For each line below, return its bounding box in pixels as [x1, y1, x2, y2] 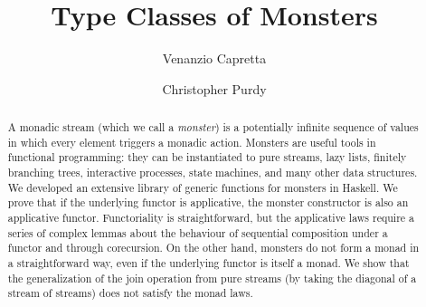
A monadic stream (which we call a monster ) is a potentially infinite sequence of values [7, 120, 419, 135]
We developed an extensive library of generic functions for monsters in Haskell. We [7, 179, 398, 195]
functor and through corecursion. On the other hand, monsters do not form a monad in [7, 240, 420, 255]
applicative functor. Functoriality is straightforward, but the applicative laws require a [7, 210, 414, 225]
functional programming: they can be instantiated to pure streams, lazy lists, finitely [7, 149, 407, 165]
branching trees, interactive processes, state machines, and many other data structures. [7, 165, 418, 180]
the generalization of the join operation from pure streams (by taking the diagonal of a [7, 270, 417, 285]
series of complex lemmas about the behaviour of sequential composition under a [7, 225, 388, 240]
